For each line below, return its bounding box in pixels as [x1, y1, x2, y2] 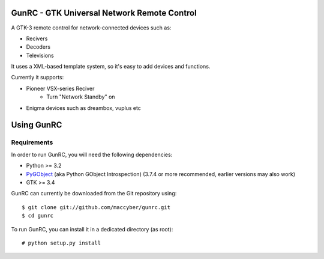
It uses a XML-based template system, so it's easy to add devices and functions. [11, 63, 211, 70]
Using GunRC [11, 120, 62, 130]
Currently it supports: [11, 74, 64, 81]
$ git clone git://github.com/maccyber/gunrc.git [22, 204, 171, 210]
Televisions [26, 52, 54, 59]
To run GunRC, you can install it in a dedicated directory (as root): [11, 225, 173, 233]
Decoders [26, 43, 51, 50]
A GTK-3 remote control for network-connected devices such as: [11, 24, 172, 31]
